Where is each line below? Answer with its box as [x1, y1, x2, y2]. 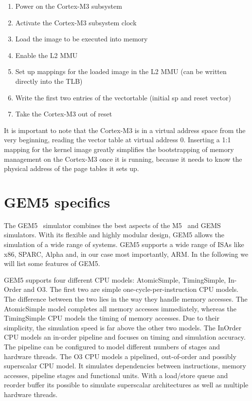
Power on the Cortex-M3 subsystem [15, 1, 122, 11]
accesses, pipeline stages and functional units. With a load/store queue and [4, 370, 228, 380]
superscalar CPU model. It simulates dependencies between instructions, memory [4, 361, 246, 371]
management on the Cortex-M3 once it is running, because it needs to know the [4, 153, 242, 164]
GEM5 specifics [4, 191, 110, 211]
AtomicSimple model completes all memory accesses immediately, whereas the [4, 303, 236, 313]
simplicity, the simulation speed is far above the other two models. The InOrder [4, 322, 242, 332]
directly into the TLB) [15, 76, 83, 86]
